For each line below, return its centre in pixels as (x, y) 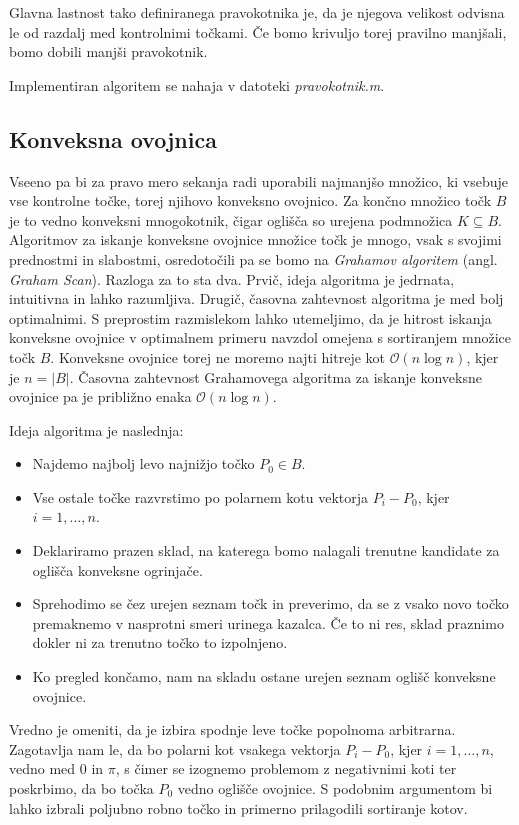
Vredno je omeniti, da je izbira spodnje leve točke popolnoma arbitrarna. (232, 729)
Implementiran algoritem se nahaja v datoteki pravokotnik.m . (197, 84)
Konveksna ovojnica (113, 138)
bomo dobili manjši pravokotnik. (108, 51)
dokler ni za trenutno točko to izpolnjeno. (160, 642)
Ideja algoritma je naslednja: (96, 429)
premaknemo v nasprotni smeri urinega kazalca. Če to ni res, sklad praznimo (268, 622)
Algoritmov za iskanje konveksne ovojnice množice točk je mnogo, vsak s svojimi (255, 239)
